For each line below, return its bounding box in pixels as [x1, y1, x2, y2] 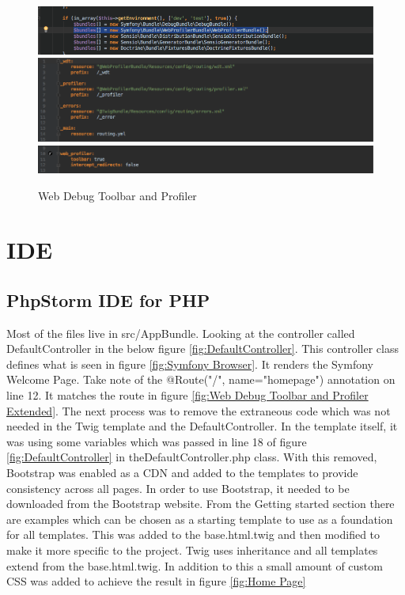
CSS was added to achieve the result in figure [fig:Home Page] [6, 573, 306, 589]
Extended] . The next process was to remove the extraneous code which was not [6, 402, 391, 419]
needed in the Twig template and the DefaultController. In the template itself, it [6, 418, 398, 434]
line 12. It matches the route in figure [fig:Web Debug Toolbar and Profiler [6, 387, 369, 404]
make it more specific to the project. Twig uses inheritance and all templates [6, 541, 378, 558]
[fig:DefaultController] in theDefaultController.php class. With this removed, [6, 449, 377, 465]
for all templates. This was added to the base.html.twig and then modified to [6, 526, 380, 543]
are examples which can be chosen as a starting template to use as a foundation [6, 510, 393, 527]
